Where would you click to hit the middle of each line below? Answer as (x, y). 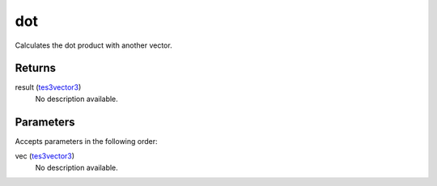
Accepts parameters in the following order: (86, 141)
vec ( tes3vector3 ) (45, 156)
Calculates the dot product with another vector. (94, 45)
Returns (36, 68)
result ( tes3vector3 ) (48, 87)
